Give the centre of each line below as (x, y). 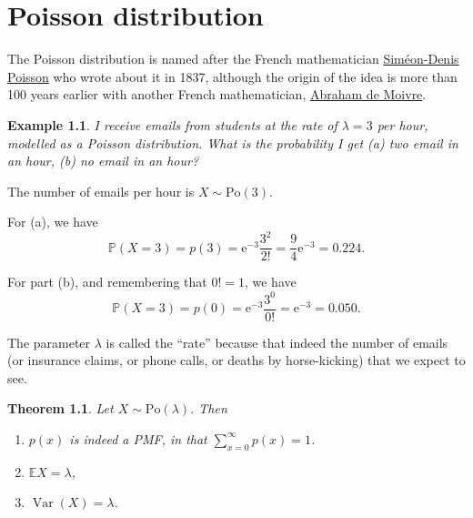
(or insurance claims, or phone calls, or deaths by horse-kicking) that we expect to (236, 360)
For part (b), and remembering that (107, 282)
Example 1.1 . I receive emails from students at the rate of (172, 124)
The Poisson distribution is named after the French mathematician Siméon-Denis (233, 59)
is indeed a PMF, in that (138, 438)
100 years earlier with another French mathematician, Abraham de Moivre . (217, 94)
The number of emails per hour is (101, 191)
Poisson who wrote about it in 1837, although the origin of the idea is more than (232, 76)
